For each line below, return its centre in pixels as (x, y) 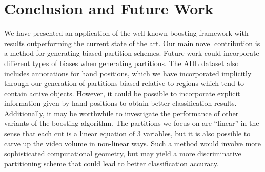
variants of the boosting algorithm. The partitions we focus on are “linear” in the (132, 123)
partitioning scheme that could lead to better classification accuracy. (111, 163)
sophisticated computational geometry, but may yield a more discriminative (123, 153)
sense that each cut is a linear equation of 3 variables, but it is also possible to (127, 133)
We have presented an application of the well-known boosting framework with (126, 33)
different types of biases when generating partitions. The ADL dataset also (121, 63)
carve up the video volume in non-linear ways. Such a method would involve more (133, 143)
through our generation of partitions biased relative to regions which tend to (124, 83)
